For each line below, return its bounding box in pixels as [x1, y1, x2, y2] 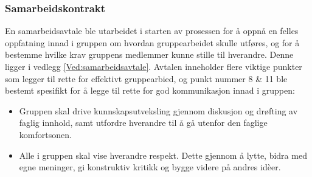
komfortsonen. [19, 128, 72, 141]
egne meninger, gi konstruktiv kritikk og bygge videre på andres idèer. [19, 161, 281, 173]
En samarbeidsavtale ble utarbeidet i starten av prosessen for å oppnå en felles [5, 24, 299, 37]
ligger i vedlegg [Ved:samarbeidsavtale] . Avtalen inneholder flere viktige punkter [5, 60, 302, 72]
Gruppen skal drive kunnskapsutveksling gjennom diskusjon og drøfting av [19, 104, 298, 117]
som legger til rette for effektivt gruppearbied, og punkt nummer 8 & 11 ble [5, 72, 288, 85]
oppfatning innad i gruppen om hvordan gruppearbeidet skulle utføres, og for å [5, 36, 300, 49]
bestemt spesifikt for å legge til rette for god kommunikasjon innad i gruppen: [5, 84, 295, 97]
